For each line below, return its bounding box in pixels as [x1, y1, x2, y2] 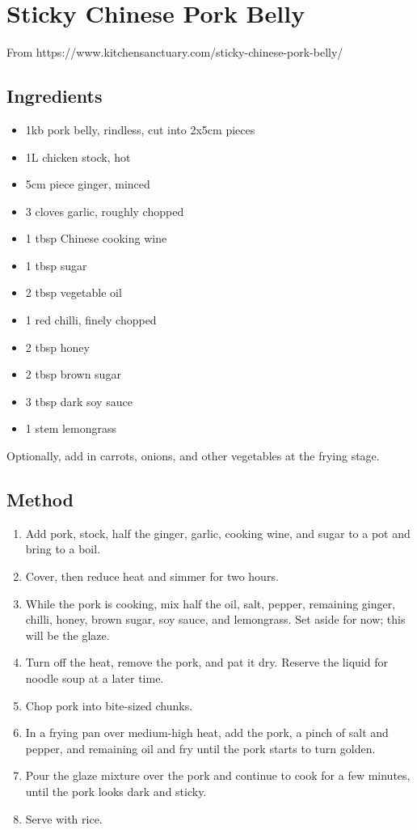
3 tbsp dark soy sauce [25, 392, 133, 409]
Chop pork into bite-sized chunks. [25, 697, 193, 714]
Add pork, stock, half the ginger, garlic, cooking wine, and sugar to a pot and [25, 524, 411, 541]
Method [6, 487, 74, 512]
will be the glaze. [25, 626, 110, 643]
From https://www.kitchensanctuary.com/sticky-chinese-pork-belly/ [6, 44, 343, 61]
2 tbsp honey [25, 338, 90, 355]
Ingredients [6, 83, 103, 108]
